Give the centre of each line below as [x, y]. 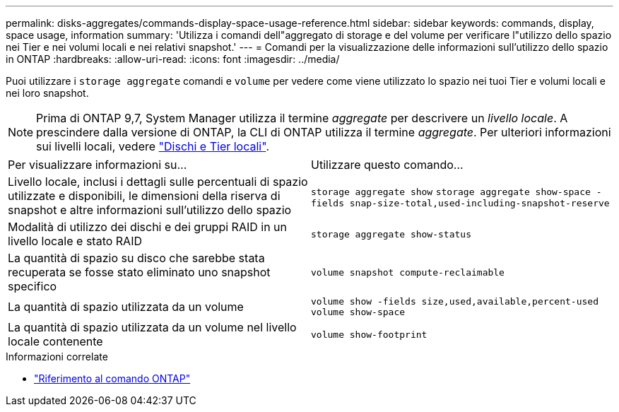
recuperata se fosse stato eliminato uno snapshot [139, 272]
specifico [33, 286]
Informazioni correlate [57, 357]
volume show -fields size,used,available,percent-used [455, 301]
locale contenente [55, 341]
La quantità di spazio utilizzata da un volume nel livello [152, 327]
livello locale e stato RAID [75, 241]
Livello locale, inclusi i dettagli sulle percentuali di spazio [158, 182]
